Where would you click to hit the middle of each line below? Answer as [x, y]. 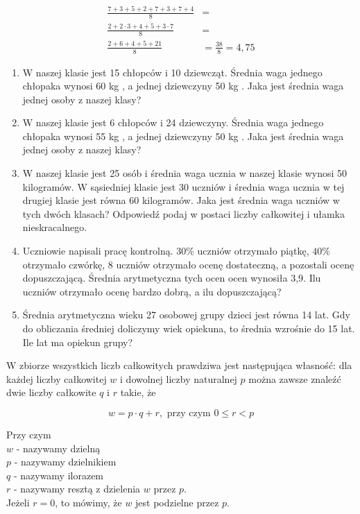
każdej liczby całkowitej [57, 378]
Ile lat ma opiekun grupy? [78, 342]
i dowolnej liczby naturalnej [179, 378]
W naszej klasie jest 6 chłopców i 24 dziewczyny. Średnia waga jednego [173, 122]
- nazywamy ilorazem [59, 475]
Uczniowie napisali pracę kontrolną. [98, 251]
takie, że [138, 392]
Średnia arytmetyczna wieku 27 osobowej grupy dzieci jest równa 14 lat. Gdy [186, 315]
